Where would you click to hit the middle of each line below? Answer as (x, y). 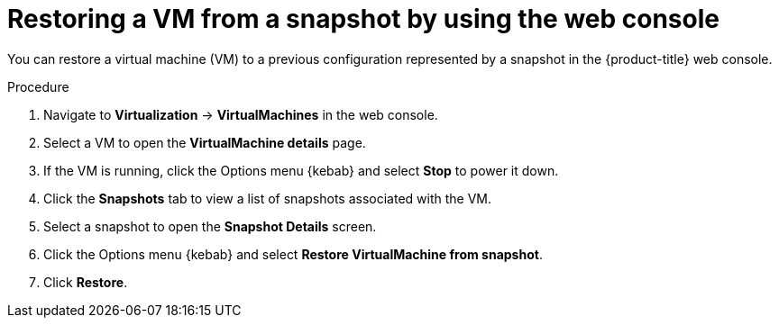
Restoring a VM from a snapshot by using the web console (363, 19)
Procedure (38, 86)
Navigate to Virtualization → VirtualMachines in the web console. (241, 114)
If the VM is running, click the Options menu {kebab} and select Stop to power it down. (301, 170)
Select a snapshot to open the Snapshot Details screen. (210, 226)
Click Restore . (86, 282)
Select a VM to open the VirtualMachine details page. (205, 142)
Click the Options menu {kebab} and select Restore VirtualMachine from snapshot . (293, 254)
